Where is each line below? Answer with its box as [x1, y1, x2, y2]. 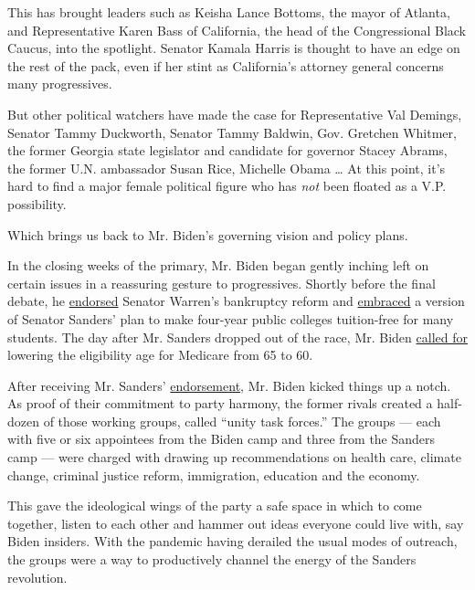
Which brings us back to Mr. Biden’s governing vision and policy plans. [7, 225, 408, 244]
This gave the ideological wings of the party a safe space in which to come [7, 496, 422, 515]
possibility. [7, 194, 67, 213]
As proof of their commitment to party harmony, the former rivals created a [7, 394, 433, 413]
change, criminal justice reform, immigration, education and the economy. [7, 465, 420, 484]
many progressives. [7, 74, 112, 93]
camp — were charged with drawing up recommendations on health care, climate [7, 448, 461, 467]
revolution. [7, 567, 68, 586]
